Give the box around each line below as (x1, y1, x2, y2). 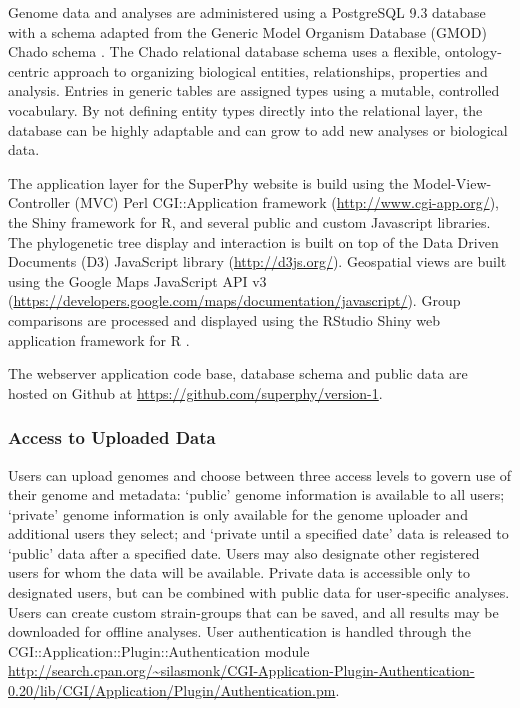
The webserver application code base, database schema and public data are (8, 363, 468, 384)
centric (8, 60, 49, 81)
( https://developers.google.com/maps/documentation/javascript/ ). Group (8, 290, 461, 311)
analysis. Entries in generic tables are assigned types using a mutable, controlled (8, 80, 500, 101)
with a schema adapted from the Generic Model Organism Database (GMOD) (8, 21, 487, 42)
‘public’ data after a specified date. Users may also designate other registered (8, 542, 480, 563)
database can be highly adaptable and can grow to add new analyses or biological (8, 119, 508, 140)
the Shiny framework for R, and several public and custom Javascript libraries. (8, 211, 491, 232)
